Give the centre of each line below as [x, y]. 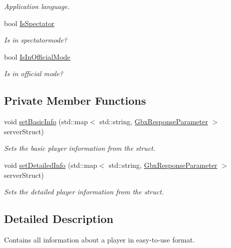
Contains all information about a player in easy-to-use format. [99, 239]
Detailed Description [59, 219]
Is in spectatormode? [36, 40]
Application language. [37, 6]
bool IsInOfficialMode [37, 56]
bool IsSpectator [29, 23]
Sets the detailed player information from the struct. [84, 192]
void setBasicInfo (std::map [46, 121]
